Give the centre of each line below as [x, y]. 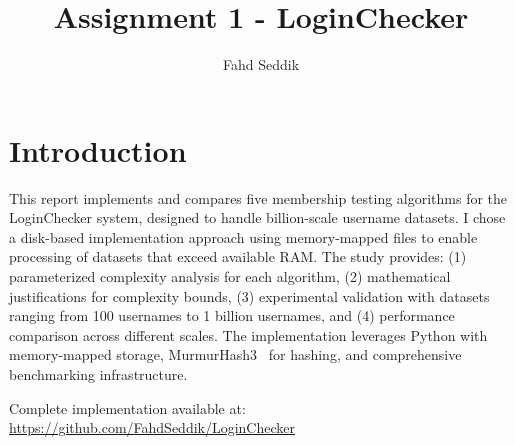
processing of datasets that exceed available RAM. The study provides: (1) [238, 256]
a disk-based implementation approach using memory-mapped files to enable [243, 236]
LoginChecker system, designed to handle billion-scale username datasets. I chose [257, 217]
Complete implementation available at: [127, 407]
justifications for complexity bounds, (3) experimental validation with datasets [249, 295]
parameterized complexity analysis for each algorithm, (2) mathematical [230, 276]
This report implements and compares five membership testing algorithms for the [258, 197]
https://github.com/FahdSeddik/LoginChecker [152, 427]
